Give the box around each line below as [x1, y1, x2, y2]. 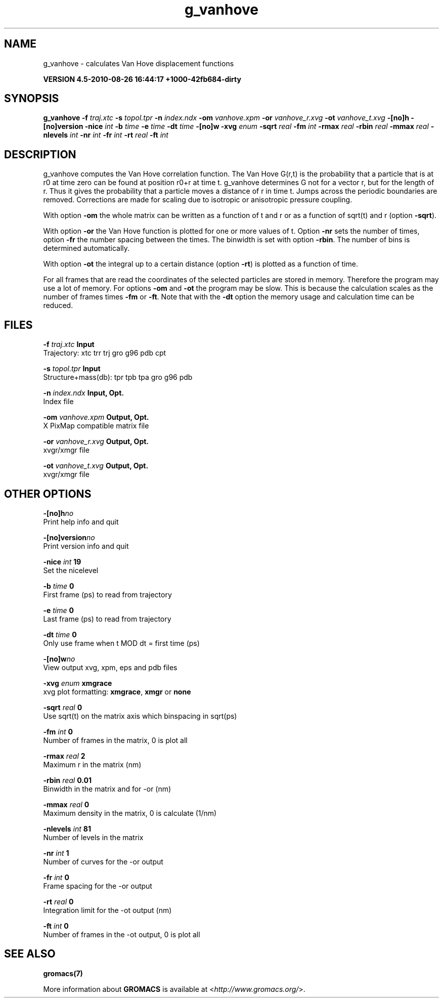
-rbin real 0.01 [43, 775, 92, 785]
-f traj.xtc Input [43, 340, 95, 349]
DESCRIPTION [4, 148, 76, 161]
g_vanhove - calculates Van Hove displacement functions [43, 59, 234, 68]
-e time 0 [43, 605, 74, 615]
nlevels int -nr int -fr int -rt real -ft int [43, 130, 168, 140]
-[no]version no [43, 533, 95, 542]
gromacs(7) [43, 969, 83, 978]
